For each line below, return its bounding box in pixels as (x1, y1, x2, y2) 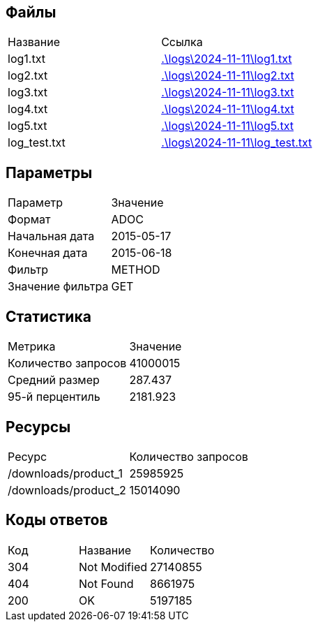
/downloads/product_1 (8, 466, 123, 480)
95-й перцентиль (8, 390, 100, 404)
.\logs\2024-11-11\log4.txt (161, 102, 294, 117)
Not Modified (79, 559, 148, 574)
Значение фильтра (8, 279, 109, 294)
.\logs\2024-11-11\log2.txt (161, 68, 294, 83)
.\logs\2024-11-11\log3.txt (161, 85, 294, 100)
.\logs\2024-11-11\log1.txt (161, 52, 292, 66)
